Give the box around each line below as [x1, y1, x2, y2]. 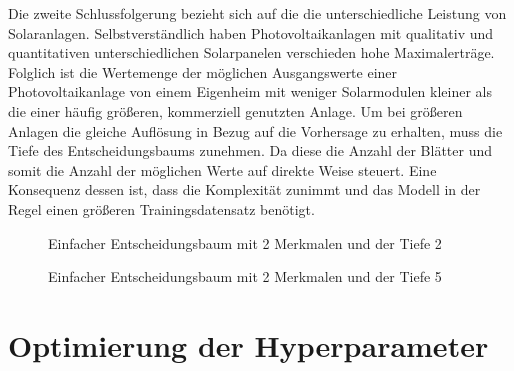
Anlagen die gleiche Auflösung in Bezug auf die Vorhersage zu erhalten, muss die [8, 120, 503, 141]
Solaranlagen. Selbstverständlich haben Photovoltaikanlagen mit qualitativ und [8, 22, 494, 43]
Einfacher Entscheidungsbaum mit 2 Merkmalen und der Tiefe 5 [48, 266, 442, 287]
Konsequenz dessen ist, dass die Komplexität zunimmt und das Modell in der [8, 179, 481, 200]
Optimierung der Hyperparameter [8, 324, 489, 365]
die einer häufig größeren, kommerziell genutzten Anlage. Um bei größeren [8, 100, 463, 121]
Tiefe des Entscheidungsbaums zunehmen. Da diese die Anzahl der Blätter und [8, 140, 493, 161]
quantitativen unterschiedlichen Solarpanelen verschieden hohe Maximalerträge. [8, 42, 495, 63]
